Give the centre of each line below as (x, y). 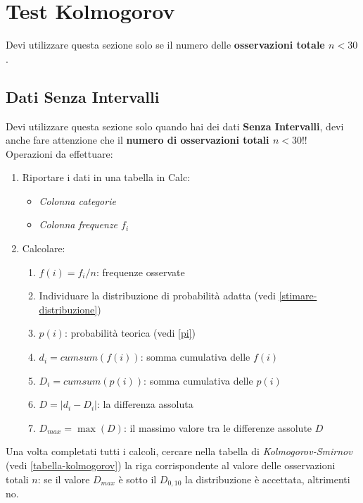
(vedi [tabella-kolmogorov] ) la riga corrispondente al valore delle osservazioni (171, 465)
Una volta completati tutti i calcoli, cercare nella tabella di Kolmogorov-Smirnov (179, 451)
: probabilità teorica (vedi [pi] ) (130, 333)
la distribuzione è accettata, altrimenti (267, 479)
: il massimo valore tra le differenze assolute (218, 427)
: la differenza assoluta (145, 404)
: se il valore (64, 479)
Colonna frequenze (78, 224)
